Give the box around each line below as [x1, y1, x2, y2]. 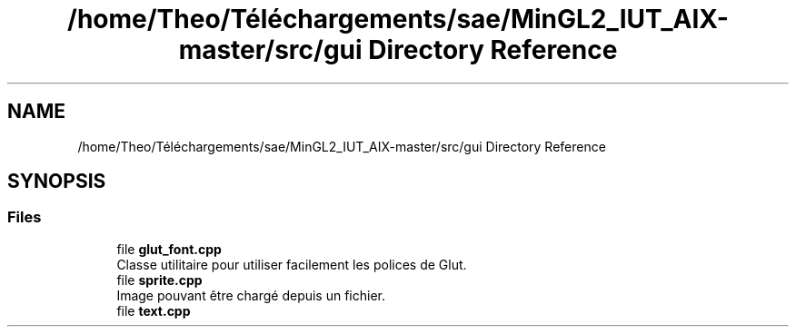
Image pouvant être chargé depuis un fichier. [116, 287, 386, 303]
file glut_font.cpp [116, 241, 222, 257]
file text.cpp [116, 302, 191, 319]
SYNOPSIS [7, 170, 106, 193]
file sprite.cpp [116, 271, 203, 288]
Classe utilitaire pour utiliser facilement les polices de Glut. [116, 256, 467, 272]
